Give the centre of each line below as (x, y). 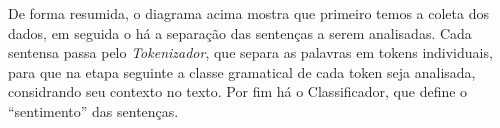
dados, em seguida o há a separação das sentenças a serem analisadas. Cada (240, 32)
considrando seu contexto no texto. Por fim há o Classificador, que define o (238, 91)
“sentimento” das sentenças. (93, 110)
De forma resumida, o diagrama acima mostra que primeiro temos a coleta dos (248, 13)
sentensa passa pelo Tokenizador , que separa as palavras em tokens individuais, (250, 52)
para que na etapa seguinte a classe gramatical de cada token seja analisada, (242, 71)
